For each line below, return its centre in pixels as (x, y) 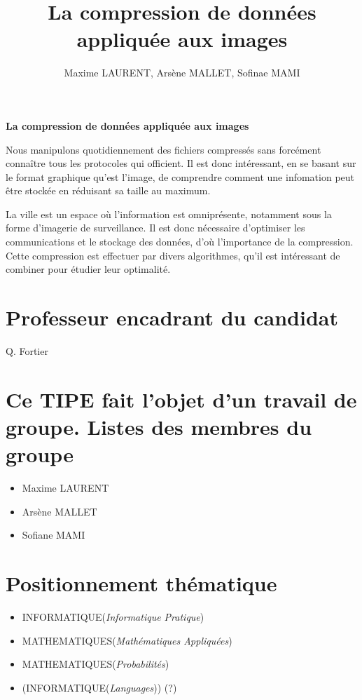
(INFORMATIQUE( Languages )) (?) (99, 687)
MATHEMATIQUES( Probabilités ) (96, 664)
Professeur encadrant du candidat (172, 317)
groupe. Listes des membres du (159, 426)
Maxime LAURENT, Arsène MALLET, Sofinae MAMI (182, 73)
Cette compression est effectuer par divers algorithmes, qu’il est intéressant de (173, 255)
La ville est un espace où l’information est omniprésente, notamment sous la (169, 214)
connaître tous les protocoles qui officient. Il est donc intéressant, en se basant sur (181, 163)
